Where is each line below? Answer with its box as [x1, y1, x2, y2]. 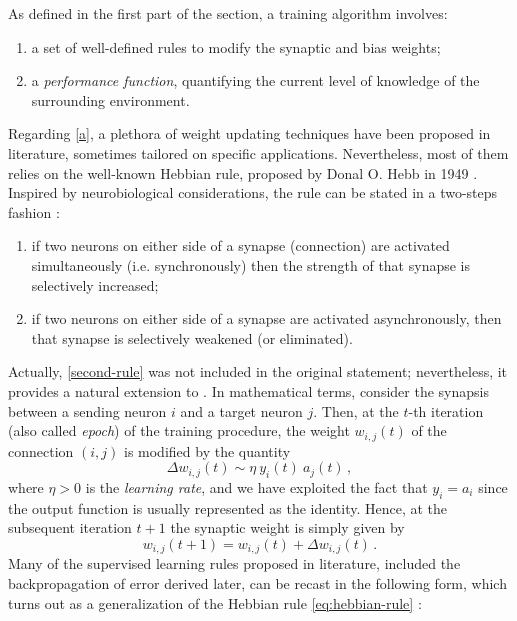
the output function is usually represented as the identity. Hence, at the [8, 497, 448, 518]
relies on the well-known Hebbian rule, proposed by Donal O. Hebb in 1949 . [8, 162, 478, 183]
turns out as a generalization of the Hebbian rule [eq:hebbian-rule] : [8, 592, 422, 613]
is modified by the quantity [123, 440, 291, 461]
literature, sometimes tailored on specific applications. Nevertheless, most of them [8, 142, 509, 163]
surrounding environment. [31, 89, 190, 110]
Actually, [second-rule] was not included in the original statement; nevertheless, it [8, 361, 508, 382]
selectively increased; [31, 274, 159, 295]
